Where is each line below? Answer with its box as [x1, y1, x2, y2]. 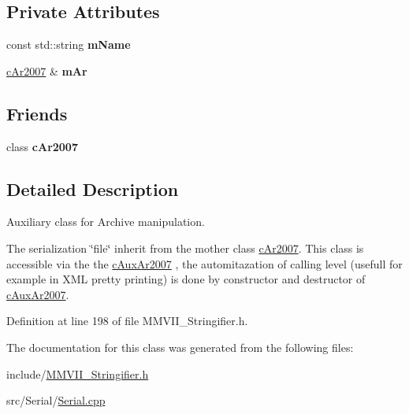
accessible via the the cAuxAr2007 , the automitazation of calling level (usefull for [6, 255, 403, 272]
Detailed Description [6, 176, 179, 201]
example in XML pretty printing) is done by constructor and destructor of [6, 271, 366, 287]
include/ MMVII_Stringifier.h [6, 365, 149, 382]
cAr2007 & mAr [6, 62, 87, 79]
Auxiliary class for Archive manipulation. [6, 213, 205, 230]
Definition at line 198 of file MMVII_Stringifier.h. [6, 312, 248, 329]
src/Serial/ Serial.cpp [6, 392, 106, 408]
